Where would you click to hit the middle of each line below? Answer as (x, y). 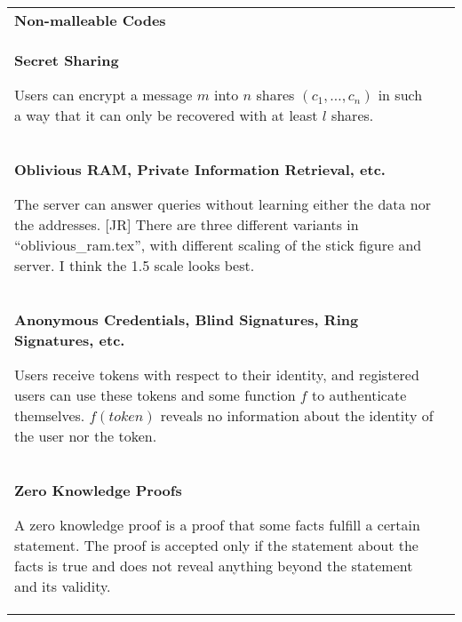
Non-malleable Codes (90, 20)
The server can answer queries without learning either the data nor (223, 204)
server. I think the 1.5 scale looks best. (135, 265)
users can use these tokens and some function (155, 395)
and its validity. (63, 586)
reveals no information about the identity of (297, 415)
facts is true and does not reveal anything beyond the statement (214, 566)
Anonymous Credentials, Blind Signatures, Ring (187, 319)
